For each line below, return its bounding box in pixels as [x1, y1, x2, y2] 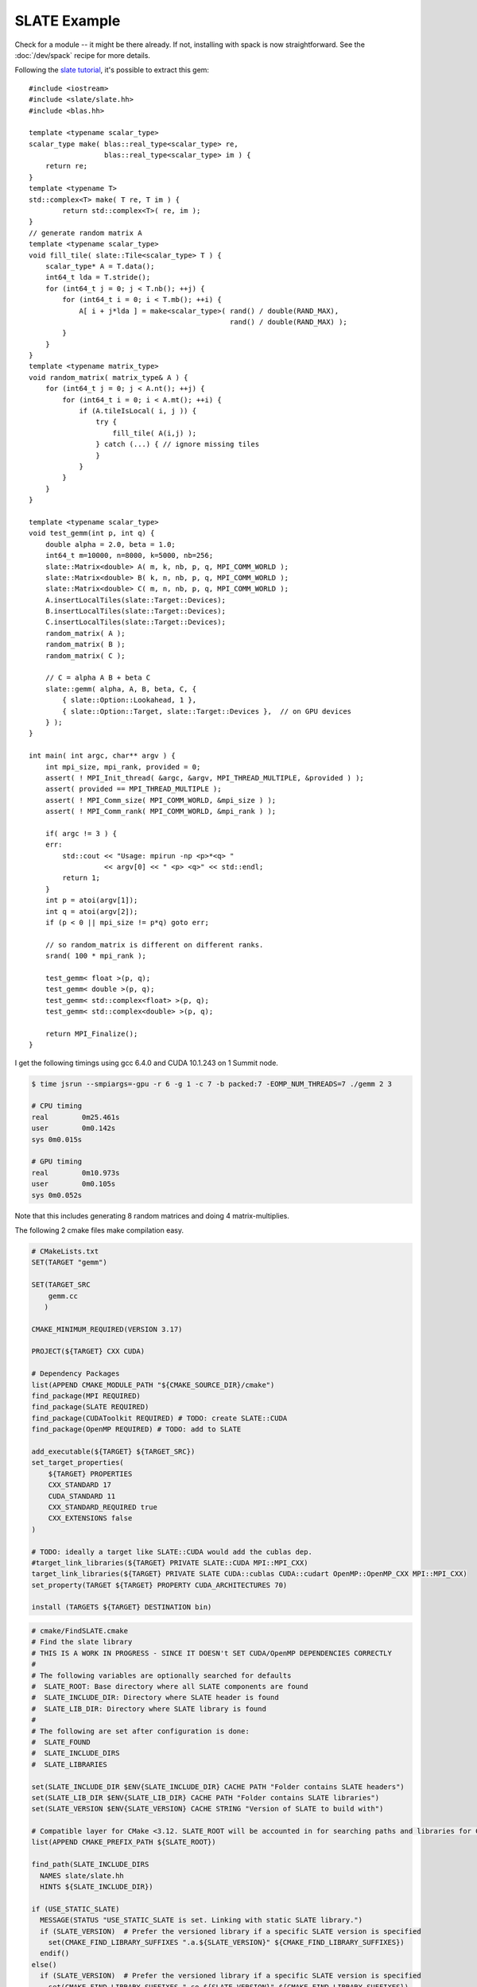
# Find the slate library [31, 1637, 133, 1647]
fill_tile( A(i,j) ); [112, 428, 197, 437]
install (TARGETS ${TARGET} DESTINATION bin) [31, 1602, 212, 1612]
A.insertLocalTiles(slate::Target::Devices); [45, 595, 227, 604]
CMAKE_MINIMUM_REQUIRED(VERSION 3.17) [31, 1324, 183, 1334]
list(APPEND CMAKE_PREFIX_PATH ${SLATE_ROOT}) [31, 1838, 216, 1847]
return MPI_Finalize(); [45, 1029, 138, 1038]
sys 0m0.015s [31, 1135, 83, 1144]
